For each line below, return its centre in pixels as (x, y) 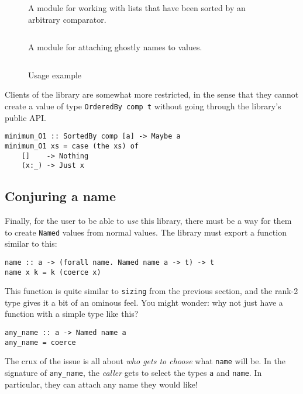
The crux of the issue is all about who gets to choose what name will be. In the (145, 361)
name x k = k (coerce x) (53, 272)
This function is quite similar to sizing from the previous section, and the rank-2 (151, 291)
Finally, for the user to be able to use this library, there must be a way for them (148, 221)
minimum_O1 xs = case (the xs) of (72, 146)
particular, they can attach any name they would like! (101, 384)
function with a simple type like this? (72, 314)
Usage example (55, 75)
